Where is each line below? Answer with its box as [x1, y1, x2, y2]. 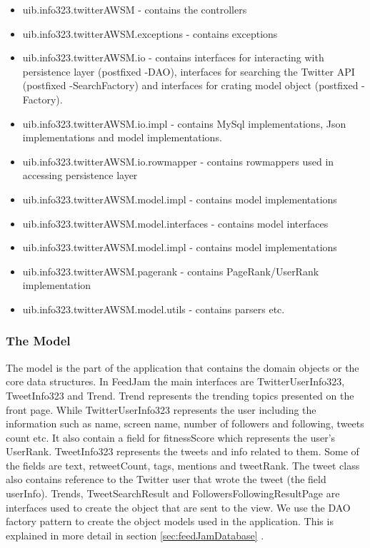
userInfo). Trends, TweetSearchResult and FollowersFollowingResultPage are [6, 486, 340, 501]
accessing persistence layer [22, 168, 138, 183]
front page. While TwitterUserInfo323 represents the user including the [6, 402, 316, 417]
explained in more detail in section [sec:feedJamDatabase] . [6, 527, 264, 542]
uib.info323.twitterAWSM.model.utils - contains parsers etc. [22, 301, 285, 316]
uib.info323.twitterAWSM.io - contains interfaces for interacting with [22, 50, 324, 65]
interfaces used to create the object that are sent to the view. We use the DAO [6, 499, 351, 514]
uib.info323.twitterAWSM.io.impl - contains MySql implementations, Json [22, 116, 346, 131]
